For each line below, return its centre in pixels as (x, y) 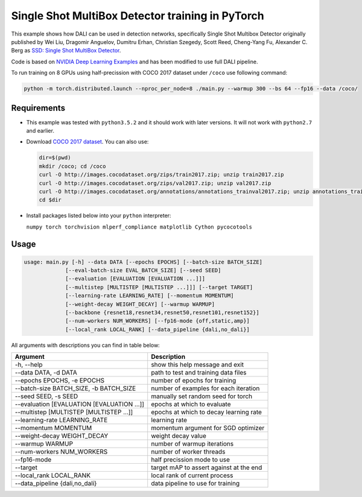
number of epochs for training (194, 381)
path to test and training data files (199, 373)
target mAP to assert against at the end (207, 467)
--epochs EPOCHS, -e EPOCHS (60, 381)
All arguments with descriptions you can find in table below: (85, 345)
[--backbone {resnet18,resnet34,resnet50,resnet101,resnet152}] (162, 313)
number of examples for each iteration (205, 388)
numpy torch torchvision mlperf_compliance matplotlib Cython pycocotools (139, 227)
